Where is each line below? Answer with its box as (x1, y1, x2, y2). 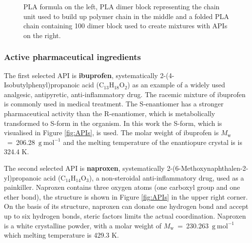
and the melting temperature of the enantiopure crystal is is (63, 137, 242, 147)
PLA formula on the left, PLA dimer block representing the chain (23, 1, 220, 11)
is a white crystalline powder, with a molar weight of (4, 220, 162, 230)
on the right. (23, 30, 61, 40)
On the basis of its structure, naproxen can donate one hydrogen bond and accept (4, 201, 249, 211)
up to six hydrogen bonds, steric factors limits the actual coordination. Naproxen (4, 210, 246, 221)
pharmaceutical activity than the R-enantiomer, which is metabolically (4, 108, 215, 118)
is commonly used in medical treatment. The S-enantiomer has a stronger (4, 99, 224, 109)
